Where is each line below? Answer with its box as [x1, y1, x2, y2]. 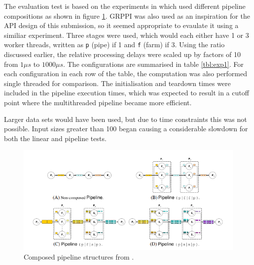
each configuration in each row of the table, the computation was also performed [4, 68, 248, 79]
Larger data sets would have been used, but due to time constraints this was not [4, 114, 247, 124]
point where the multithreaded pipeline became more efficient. [4, 97, 192, 107]
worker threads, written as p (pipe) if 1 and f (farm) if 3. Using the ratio [4, 39, 225, 50]
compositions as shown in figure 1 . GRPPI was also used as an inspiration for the [4, 10, 250, 21]
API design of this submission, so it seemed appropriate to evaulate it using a [4, 20, 239, 30]
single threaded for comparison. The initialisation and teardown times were [4, 78, 231, 88]
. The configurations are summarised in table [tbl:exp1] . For [63, 59, 244, 69]
